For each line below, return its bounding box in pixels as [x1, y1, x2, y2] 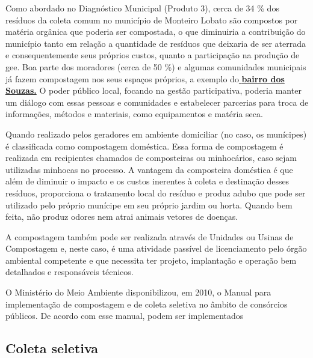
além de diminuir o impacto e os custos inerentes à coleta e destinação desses [5, 175, 290, 187]
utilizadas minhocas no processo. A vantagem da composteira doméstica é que [5, 163, 293, 175]
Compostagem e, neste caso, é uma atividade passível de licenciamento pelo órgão [5, 242, 307, 255]
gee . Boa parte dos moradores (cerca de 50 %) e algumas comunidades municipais [5, 60, 306, 73]
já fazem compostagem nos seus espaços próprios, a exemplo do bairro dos [5, 72, 285, 85]
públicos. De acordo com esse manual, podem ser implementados [5, 309, 244, 322]
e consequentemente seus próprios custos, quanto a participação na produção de [5, 49, 300, 61]
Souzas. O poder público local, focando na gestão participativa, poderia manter [5, 84, 302, 97]
